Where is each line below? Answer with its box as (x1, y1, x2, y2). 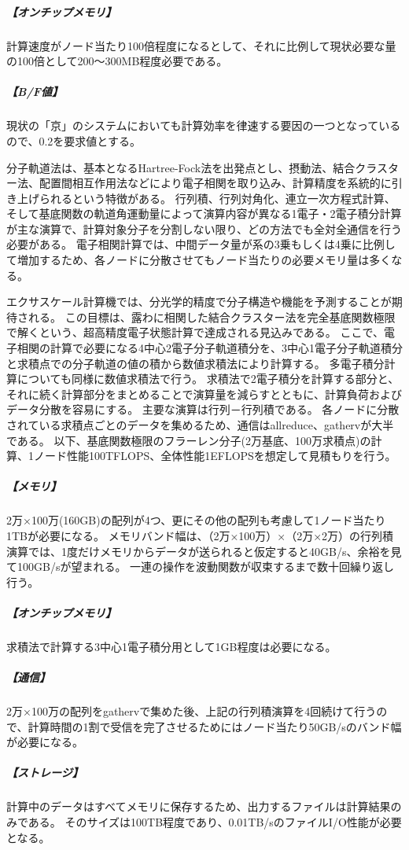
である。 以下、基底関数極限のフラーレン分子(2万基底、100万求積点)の (6, 432, 371, 448)
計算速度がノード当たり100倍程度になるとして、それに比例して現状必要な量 (6, 37, 396, 53)
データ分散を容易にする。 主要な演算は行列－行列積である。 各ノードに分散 (6, 401, 400, 418)
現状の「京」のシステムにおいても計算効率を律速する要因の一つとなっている (6, 117, 401, 134)
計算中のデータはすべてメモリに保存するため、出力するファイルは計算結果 (6, 798, 391, 815)
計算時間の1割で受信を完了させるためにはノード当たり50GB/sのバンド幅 (28, 718, 402, 734)
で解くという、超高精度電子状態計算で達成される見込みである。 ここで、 (6, 324, 384, 340)
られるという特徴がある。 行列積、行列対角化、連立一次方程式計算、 (39, 190, 396, 206)
